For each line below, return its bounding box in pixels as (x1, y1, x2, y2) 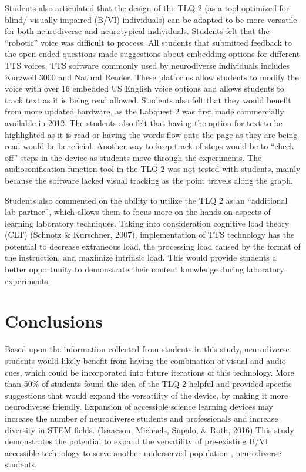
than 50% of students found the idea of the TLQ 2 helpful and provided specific (5, 377, 292, 390)
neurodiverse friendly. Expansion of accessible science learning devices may (5, 400, 273, 413)
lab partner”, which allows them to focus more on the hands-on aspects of (5, 205, 271, 218)
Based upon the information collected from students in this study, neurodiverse (5, 343, 290, 355)
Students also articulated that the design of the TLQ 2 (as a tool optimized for (5, 2, 290, 14)
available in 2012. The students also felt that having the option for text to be (5, 116, 283, 129)
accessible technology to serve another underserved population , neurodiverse (5, 446, 281, 458)
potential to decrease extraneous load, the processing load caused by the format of (5, 240, 301, 252)
